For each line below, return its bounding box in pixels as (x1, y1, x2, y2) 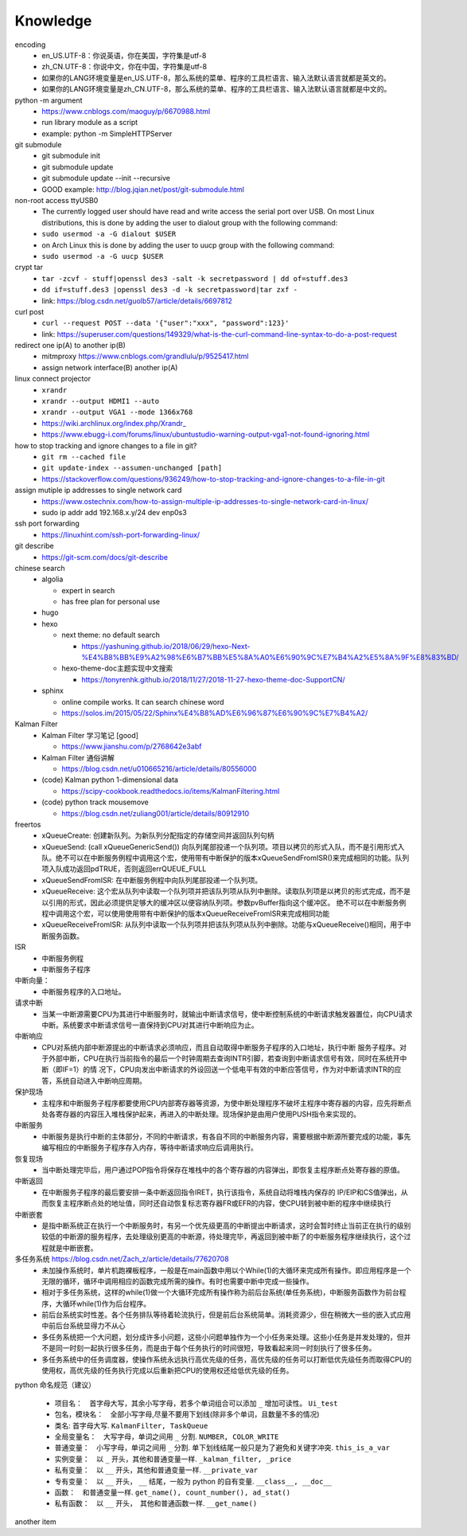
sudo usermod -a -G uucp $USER (41, 252, 164, 260)
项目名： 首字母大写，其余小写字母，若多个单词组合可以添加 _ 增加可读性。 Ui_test (54, 1398, 338, 1408)
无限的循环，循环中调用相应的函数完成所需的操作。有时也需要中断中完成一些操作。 (41, 1276, 313, 1286)
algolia (41, 574, 64, 584)
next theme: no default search (61, 630, 161, 640)
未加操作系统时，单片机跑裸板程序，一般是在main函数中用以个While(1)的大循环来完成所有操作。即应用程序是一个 (41, 1265, 411, 1275)
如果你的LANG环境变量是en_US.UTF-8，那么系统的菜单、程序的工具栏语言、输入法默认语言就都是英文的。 (41, 72, 391, 83)
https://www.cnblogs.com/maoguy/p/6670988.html (41, 106, 211, 115)
